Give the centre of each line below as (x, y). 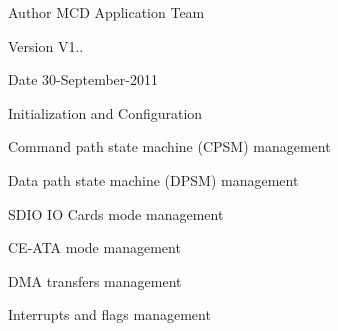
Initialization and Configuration (105, 112)
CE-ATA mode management (94, 247)
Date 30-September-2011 (83, 79)
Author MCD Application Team (106, 12)
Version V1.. (46, 45)
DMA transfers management (95, 280)
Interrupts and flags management (109, 314)
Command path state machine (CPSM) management (169, 146)
